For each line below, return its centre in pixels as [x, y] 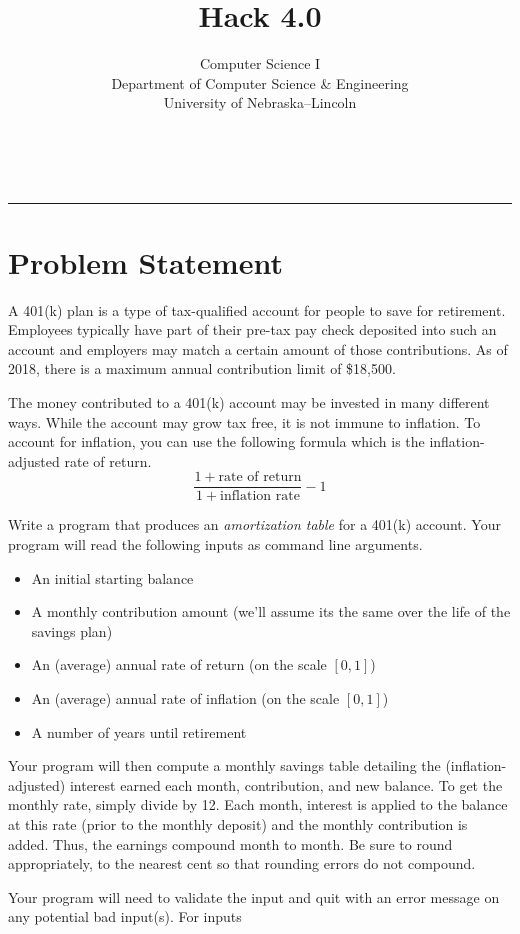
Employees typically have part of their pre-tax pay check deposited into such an [252, 329]
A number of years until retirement [139, 731]
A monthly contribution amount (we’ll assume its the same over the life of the [271, 611]
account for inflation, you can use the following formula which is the [216, 441]
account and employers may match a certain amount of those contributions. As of [258, 348]
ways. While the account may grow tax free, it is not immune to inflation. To [244, 421]
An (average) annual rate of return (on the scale [179, 664]
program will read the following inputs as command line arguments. [215, 544]
